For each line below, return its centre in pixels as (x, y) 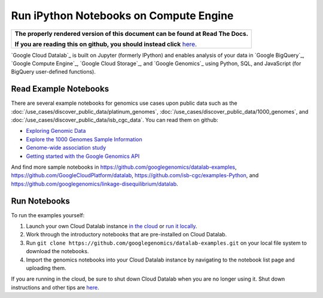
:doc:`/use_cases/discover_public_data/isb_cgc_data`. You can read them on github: (115, 120)
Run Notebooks (40, 201)
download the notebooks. (57, 251)
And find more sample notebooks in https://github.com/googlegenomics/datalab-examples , (124, 167)
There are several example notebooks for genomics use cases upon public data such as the (124, 103)
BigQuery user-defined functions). (53, 72)
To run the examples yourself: (48, 215)
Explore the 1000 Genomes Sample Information (84, 139)
